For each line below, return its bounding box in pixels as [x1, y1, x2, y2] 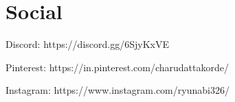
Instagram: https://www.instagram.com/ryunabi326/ [5, 83, 230, 97]
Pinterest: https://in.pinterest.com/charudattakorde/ [5, 60, 229, 74]
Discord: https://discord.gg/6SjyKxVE [5, 37, 169, 51]
